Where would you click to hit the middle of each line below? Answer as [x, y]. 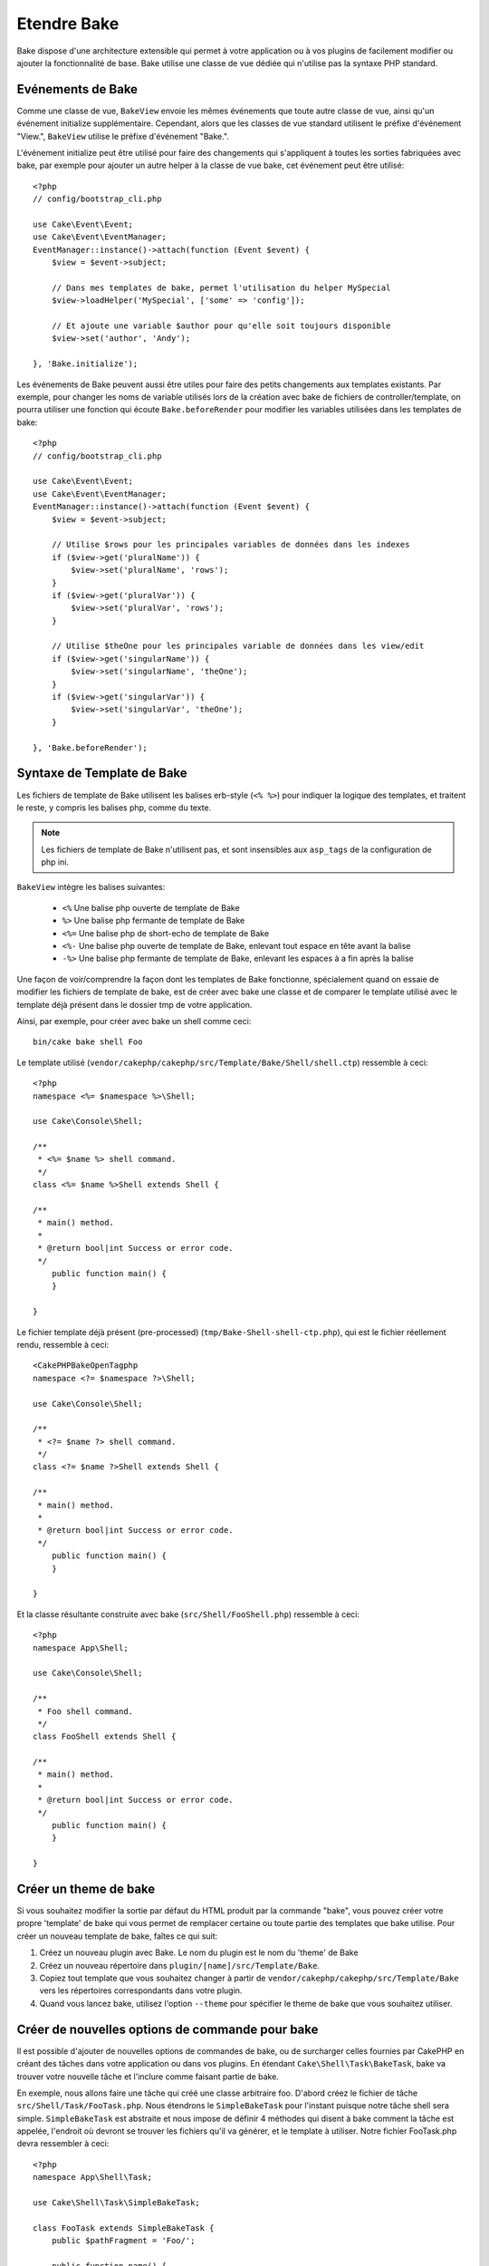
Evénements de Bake [77, 89]
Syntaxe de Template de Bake [102, 774]
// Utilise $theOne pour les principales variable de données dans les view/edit [238, 646]
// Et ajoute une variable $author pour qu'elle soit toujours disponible [221, 326]
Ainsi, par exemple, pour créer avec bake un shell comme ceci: [134, 1021]
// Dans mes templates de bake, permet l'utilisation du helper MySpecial [221, 287]
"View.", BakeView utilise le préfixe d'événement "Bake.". [123, 136]
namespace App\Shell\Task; [93, 2177]
